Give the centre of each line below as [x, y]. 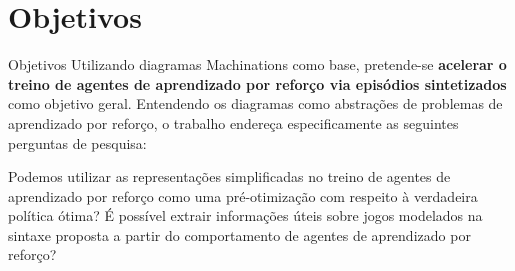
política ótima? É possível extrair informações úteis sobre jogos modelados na [245, 215]
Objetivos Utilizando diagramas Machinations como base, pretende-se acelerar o [257, 64]
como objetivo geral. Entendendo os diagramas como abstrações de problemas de [255, 103]
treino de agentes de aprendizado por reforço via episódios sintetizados [257, 83]
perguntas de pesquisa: [77, 142]
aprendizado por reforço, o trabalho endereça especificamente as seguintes [233, 122]
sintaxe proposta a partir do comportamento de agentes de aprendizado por [239, 234]
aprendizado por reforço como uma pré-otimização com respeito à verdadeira [243, 195]
